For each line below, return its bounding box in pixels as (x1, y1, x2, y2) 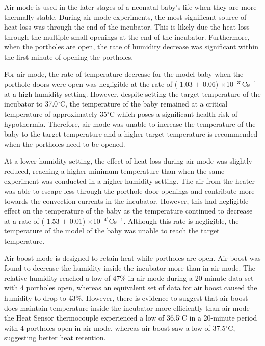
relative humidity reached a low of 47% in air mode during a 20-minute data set (4, 272, 254, 283)
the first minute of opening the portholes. (4, 51, 134, 62)
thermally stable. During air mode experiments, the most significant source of (4, 11, 247, 22)
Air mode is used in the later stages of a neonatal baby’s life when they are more (4, 2, 257, 12)
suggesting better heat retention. (4, 332, 106, 343)
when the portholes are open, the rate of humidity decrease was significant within (4, 41, 259, 52)
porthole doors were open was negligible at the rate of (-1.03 (4, 78, 193, 89)
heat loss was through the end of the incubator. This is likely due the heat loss (4, 21, 250, 32)
